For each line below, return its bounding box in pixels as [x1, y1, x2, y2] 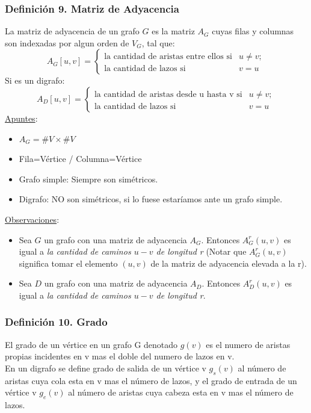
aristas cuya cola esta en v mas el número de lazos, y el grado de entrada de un [5, 374, 297, 387]
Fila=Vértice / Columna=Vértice [19, 152, 142, 165]
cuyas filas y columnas [212, 25, 294, 37]
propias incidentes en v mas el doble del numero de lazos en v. [5, 350, 235, 362]
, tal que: [141, 36, 175, 49]
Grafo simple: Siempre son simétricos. [19, 172, 158, 185]
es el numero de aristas [206, 338, 291, 350]
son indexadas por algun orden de [5, 36, 129, 49]
